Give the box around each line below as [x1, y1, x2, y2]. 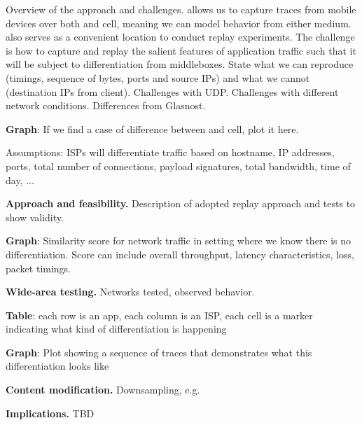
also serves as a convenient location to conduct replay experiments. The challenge [6, 29, 355, 44]
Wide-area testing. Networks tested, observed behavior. [6, 284, 255, 299]
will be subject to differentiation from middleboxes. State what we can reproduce [6, 57, 354, 71]
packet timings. [6, 260, 71, 275]
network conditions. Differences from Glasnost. [6, 98, 206, 113]
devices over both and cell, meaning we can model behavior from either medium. [6, 15, 351, 30]
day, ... [6, 172, 34, 187]
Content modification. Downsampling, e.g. [6, 382, 200, 397]
